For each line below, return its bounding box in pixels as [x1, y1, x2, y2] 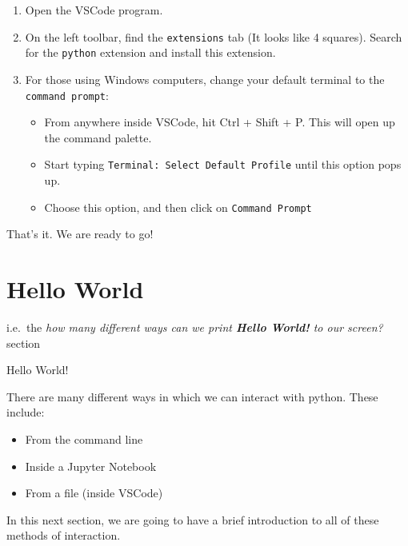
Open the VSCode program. [25, 2, 163, 18]
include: [6, 404, 45, 420]
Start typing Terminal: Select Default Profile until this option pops [44, 156, 402, 173]
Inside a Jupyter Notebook [25, 457, 157, 474]
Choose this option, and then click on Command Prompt [44, 198, 312, 215]
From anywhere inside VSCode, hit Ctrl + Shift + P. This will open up [44, 114, 395, 130]
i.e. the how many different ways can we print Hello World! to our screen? [6, 318, 383, 335]
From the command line [25, 430, 143, 447]
